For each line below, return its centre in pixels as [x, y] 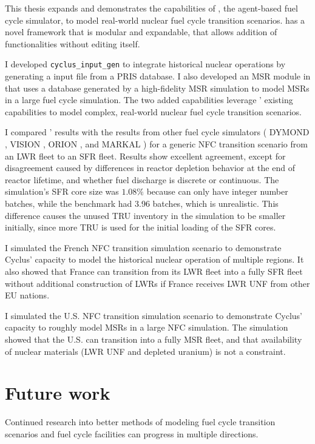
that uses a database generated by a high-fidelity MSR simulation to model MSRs [157, 88]
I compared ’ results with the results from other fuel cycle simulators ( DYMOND [157, 132]
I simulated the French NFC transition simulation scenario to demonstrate [143, 247]
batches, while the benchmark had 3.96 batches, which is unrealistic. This [142, 203]
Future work [58, 393]
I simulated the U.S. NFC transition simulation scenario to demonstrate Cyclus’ [154, 315]
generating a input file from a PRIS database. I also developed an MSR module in [158, 76]
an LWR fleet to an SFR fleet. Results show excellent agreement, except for [145, 156]
